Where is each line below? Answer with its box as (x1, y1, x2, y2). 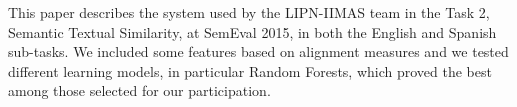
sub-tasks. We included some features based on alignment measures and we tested (8, 41, 509, 62)
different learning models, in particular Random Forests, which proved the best (8, 60, 492, 81)
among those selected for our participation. (8, 80, 271, 101)
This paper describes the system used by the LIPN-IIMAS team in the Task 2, (8, 2, 490, 22)
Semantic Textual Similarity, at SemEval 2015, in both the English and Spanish (8, 21, 497, 42)
